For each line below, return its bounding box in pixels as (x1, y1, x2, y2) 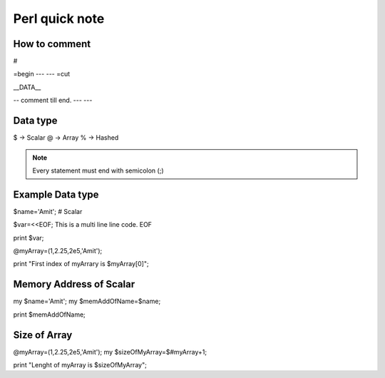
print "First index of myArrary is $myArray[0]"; (13, 260, 149, 268)
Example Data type (13, 188, 99, 200)
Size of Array (13, 329, 73, 341)
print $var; (13, 233, 44, 242)
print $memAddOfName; (13, 310, 86, 319)
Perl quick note (13, 11, 105, 26)
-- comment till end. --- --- (13, 96, 93, 105)
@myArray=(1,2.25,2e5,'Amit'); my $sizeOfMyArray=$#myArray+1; (13, 347, 207, 356)
